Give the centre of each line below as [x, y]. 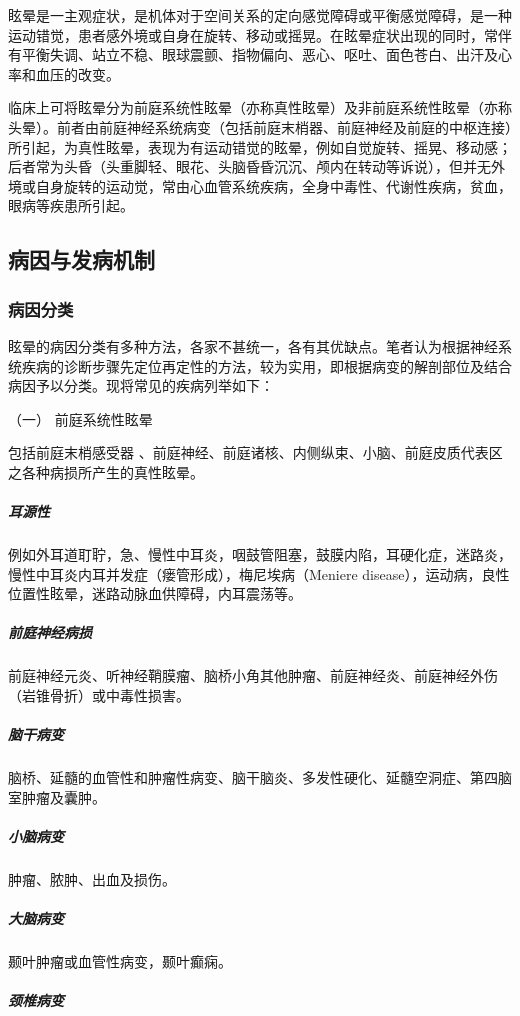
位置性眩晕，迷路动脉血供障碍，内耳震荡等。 [155, 593]
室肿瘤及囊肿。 [57, 796]
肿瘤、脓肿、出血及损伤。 [92, 878]
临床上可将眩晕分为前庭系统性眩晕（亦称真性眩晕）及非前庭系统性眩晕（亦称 [260, 107]
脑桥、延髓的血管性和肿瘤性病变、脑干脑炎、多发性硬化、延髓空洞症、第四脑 [260, 777]
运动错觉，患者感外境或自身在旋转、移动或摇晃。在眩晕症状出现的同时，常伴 [260, 34]
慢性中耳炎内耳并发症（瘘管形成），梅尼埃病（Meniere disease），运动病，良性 [259, 573]
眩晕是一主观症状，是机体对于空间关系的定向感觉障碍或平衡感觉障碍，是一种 [260, 15]
